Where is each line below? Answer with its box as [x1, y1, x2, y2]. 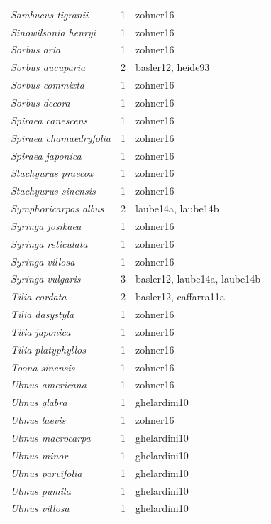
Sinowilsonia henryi [11, 24, 96, 39]
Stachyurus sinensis [11, 183, 96, 198]
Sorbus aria [11, 42, 61, 57]
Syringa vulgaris [11, 271, 81, 286]
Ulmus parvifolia [11, 465, 82, 480]
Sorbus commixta [11, 77, 85, 92]
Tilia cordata [11, 289, 67, 304]
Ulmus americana [11, 377, 87, 392]
